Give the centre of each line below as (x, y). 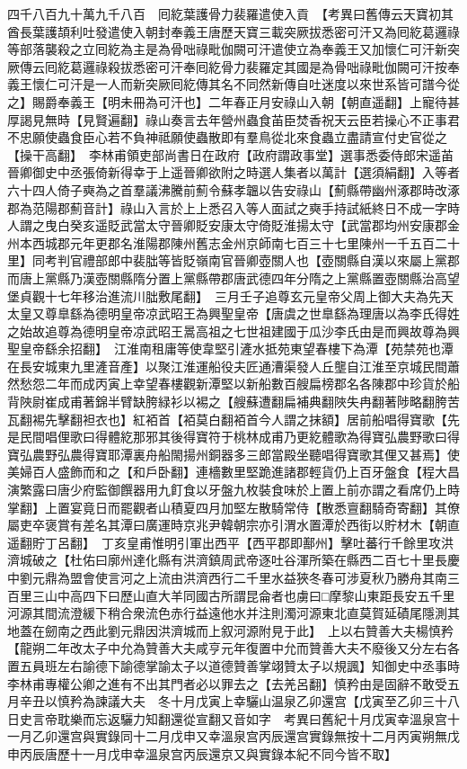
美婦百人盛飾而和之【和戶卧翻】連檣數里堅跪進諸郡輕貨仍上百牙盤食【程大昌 (233, 472)
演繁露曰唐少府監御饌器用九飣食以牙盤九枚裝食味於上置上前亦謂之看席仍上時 (233, 490)
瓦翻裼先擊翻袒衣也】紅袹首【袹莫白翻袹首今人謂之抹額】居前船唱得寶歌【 (227, 419)
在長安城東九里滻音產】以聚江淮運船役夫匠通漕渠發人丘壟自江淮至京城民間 (227, 366)
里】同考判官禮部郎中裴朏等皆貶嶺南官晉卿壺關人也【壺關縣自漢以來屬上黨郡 (233, 260)
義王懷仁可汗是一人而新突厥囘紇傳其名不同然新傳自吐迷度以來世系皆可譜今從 (233, 84)
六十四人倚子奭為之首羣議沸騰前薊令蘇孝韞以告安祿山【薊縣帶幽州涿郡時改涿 (233, 189)
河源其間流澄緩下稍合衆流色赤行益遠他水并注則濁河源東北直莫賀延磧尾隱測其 (233, 613)
